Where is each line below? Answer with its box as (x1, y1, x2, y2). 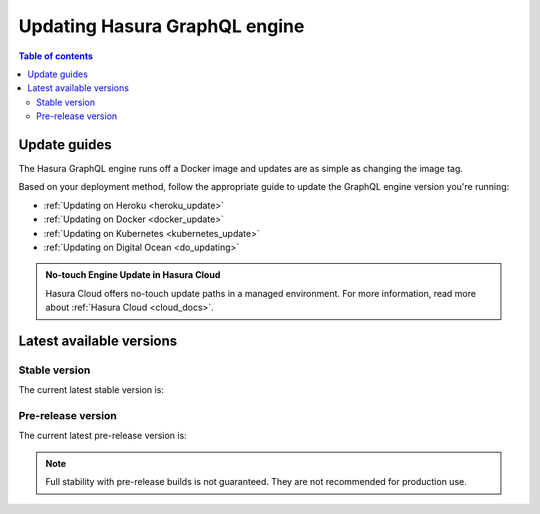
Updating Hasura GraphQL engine (18, 15, 305, 37)
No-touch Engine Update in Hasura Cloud (45, 269, 221, 281)
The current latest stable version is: (18, 384, 165, 396)
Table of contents (18, 50, 94, 62)
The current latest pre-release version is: (18, 430, 187, 442)
